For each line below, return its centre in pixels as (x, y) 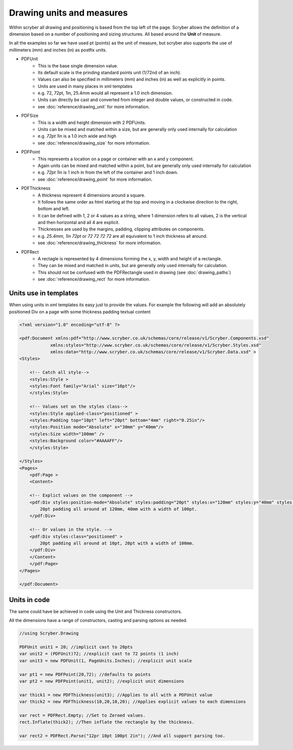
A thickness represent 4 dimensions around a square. (92, 195)
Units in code (30, 600)
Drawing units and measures (68, 13)
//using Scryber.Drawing (49, 633)
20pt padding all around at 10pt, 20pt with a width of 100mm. (117, 543)
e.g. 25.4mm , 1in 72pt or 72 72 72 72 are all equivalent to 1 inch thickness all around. (123, 236)
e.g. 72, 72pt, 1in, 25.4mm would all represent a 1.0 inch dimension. (105, 93)
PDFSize (30, 116)
